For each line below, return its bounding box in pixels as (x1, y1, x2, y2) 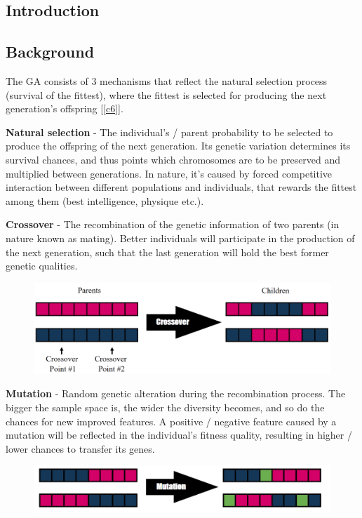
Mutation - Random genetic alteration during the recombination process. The (6, 386, 346, 401)
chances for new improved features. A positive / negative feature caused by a (6, 413, 337, 428)
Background (6, 41, 95, 62)
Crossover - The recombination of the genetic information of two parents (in (6, 217, 340, 232)
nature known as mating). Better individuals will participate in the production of (6, 230, 355, 245)
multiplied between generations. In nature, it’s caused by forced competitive (6, 166, 333, 180)
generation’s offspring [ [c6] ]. (6, 101, 123, 116)
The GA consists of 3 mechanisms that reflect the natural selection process (6, 73, 328, 88)
